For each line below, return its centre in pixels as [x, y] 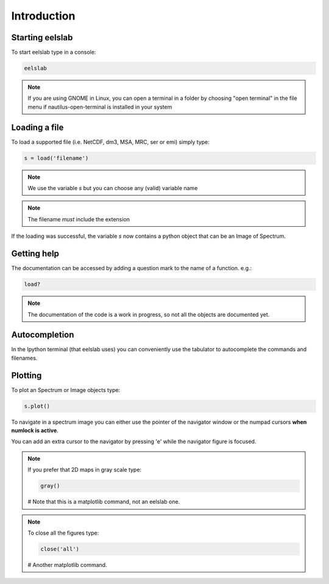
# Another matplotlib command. [67, 564]
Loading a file [37, 127]
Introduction [43, 16]
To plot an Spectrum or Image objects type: [66, 390]
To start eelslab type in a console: [54, 52]
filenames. [24, 358]
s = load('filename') [56, 158]
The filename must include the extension [79, 219]
